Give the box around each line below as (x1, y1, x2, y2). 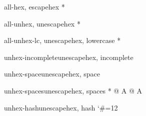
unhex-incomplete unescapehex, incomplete (4, 51, 133, 62)
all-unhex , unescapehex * (4, 18, 80, 28)
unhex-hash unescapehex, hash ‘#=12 (4, 102, 118, 112)
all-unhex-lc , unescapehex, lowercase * (4, 35, 121, 45)
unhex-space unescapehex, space (4, 68, 100, 79)
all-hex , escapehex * (4, 1, 65, 11)
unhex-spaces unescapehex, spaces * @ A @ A (4, 85, 142, 95)
